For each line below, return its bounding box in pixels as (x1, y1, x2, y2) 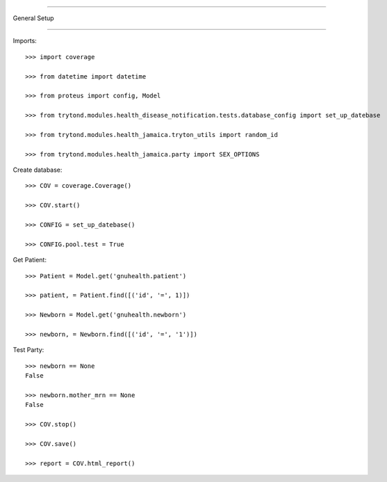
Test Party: (13, 346, 44, 354)
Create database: (13, 166, 63, 174)
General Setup (13, 14, 55, 22)
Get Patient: (13, 256, 47, 264)
